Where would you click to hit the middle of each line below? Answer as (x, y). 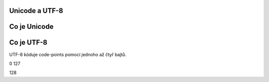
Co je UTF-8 (28, 42)
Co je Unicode (31, 27)
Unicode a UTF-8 (36, 11)
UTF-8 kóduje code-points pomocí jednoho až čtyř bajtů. (68, 54)
